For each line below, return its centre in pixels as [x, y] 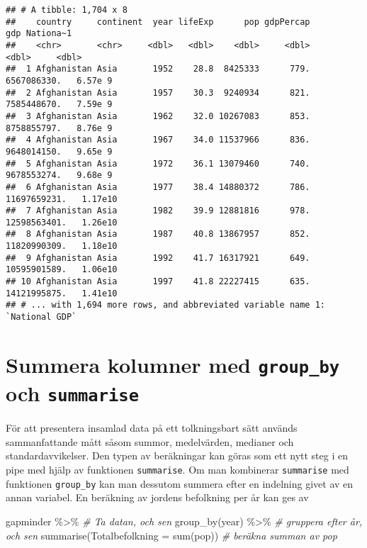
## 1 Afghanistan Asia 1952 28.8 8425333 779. [158, 69]
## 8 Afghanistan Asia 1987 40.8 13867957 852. [158, 234]
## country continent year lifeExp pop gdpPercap [158, 22]
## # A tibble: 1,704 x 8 [67, 10]
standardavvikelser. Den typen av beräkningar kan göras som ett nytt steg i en [177, 455]
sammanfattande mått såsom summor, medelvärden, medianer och [150, 441]
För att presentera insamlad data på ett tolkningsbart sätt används [152, 428]
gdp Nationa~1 [39, 34]
